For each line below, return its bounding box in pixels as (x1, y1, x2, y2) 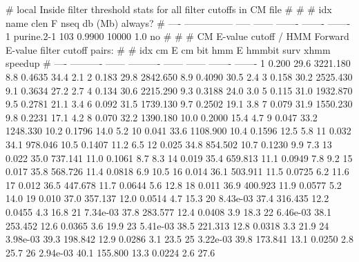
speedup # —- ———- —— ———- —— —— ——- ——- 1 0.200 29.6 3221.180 (6, 56, 351, 70)
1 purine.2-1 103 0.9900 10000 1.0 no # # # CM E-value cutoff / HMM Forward (6, 29, 349, 43)
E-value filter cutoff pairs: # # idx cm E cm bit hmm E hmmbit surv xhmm (6, 42, 331, 57)
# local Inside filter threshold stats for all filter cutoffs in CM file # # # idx (6, 2, 332, 16)
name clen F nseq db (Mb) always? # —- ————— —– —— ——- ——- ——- (6, 15, 351, 30)
